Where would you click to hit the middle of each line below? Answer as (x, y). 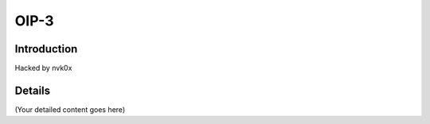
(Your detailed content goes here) (70, 109)
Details (33, 90)
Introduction (46, 49)
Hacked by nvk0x (43, 68)
